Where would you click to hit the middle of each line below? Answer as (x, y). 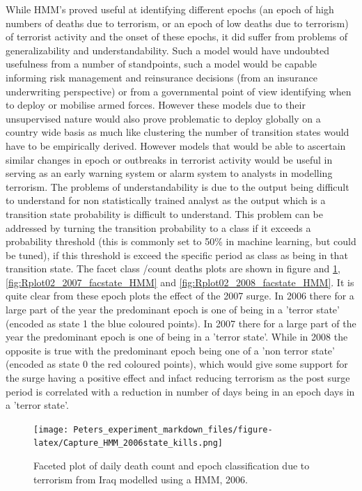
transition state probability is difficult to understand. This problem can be (164, 213)
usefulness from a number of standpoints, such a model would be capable (161, 64)
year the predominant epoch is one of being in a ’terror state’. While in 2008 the (177, 337)
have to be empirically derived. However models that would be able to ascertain (176, 145)
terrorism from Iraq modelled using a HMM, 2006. (141, 479)
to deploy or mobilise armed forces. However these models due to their (156, 105)
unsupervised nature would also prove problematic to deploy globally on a (163, 118)
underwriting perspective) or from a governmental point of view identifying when (179, 91)
